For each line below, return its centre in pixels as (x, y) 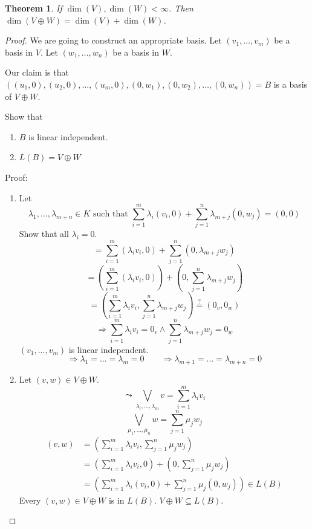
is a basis (291, 84)
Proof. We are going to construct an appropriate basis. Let (113, 40)
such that (111, 214)
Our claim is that (37, 72)
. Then (181, 8)
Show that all (44, 234)
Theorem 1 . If (34, 8)
